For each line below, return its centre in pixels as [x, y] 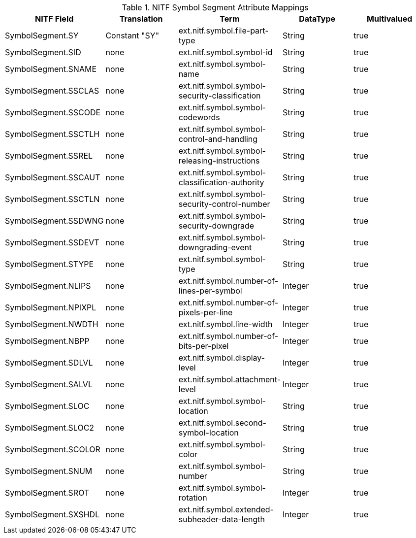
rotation [193, 498]
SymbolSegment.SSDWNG [54, 221]
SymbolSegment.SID [43, 52]
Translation [141, 19]
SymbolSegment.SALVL [49, 384]
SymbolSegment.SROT [47, 493]
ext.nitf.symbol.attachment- [229, 379]
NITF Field [54, 19]
